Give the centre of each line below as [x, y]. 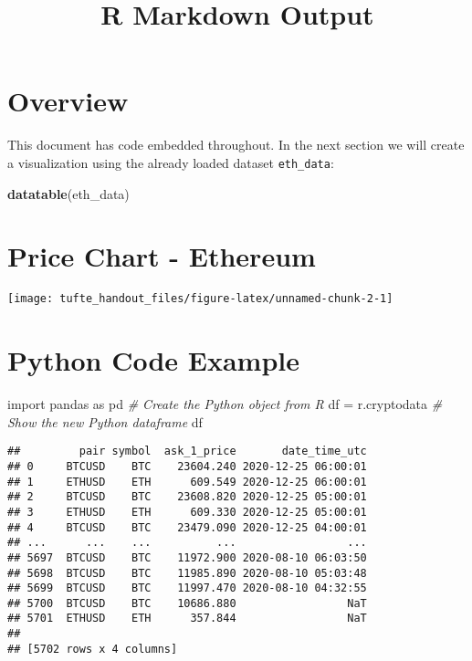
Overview [68, 101]
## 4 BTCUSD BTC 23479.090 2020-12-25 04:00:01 [187, 527]
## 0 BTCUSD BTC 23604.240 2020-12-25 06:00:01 [187, 466]
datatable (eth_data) [68, 193]
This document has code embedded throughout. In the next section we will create [236, 145]
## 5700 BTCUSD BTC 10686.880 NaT [187, 603]
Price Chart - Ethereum [162, 256]
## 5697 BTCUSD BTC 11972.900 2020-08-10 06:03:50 [187, 557]
